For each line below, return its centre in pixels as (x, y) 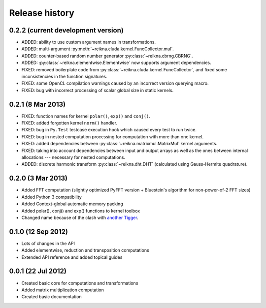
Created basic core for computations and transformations (80, 283)
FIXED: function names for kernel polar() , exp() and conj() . (86, 116)
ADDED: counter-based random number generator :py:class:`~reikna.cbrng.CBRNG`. (107, 56)
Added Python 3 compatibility (52, 197)
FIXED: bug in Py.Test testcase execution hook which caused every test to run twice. (109, 130)
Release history (42, 13)
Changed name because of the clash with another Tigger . (80, 217)
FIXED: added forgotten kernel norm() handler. (69, 123)
